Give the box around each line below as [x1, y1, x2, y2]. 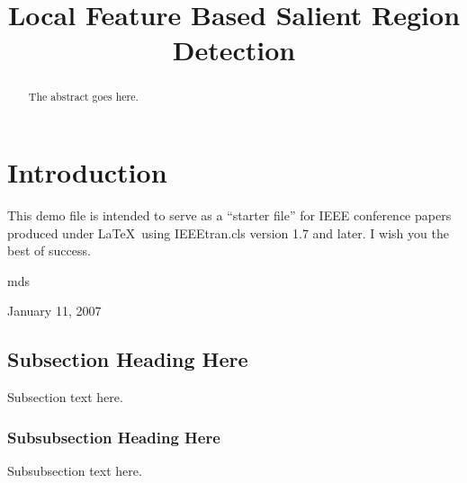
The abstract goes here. [28, 89, 139, 104]
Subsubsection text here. [7, 461, 142, 479]
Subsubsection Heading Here [7, 425, 220, 448]
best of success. [7, 241, 91, 260]
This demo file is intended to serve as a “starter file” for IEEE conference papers [7, 205, 452, 224]
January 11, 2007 [7, 301, 102, 320]
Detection [172, 31, 296, 68]
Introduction [7, 154, 167, 191]
